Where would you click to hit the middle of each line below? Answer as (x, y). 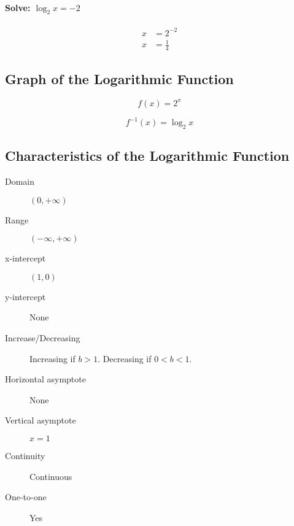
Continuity (25, 456)
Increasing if (52, 358)
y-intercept (25, 296)
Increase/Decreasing (43, 338)
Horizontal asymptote (45, 379)
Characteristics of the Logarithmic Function (147, 156)
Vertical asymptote (41, 420)
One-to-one (26, 497)
